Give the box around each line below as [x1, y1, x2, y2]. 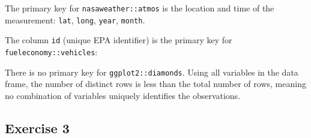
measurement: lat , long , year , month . [5, 13, 145, 26]
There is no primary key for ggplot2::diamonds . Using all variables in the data [5, 65, 298, 78]
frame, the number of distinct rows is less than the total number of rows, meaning [5, 77, 306, 90]
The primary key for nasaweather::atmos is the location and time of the [5, 2, 274, 14]
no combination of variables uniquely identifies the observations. [5, 89, 241, 101]
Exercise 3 [5, 118, 70, 137]
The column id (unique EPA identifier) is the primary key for [5, 34, 232, 46]
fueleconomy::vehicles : [5, 45, 98, 58]
